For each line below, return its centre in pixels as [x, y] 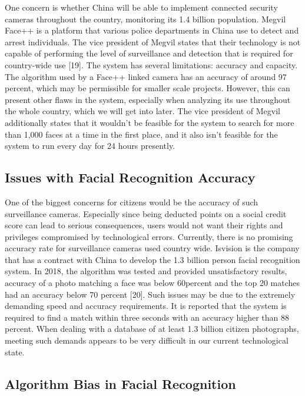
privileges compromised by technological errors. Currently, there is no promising [149, 236]
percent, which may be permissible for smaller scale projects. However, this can [147, 88]
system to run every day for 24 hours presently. [90, 146]
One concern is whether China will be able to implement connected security [141, 7]
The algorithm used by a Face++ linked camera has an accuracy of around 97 [146, 76]
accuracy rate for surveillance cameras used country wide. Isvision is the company [152, 248]
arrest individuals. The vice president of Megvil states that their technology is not [153, 41]
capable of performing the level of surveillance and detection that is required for [149, 53]
